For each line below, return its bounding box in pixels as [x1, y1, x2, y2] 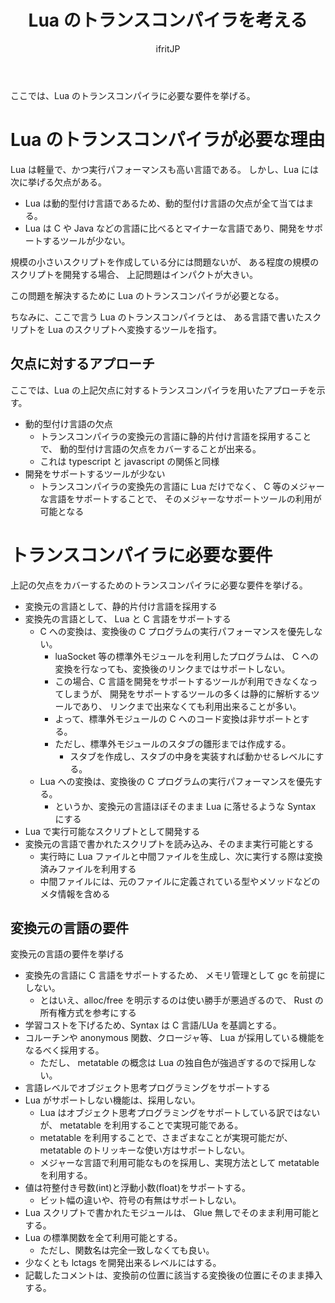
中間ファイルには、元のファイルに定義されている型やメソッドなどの [39, 875, 321, 887]
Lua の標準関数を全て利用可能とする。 [24, 1232, 183, 1244]
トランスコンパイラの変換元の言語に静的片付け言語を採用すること [39, 430, 312, 442]
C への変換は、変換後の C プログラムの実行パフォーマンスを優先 [39, 625, 306, 637]
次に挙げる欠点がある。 [10, 176, 107, 188]
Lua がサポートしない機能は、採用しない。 [24, 1094, 201, 1106]
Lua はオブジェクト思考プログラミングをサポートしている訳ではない [39, 1107, 321, 1119]
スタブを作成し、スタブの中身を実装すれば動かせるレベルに [69, 750, 316, 762]
